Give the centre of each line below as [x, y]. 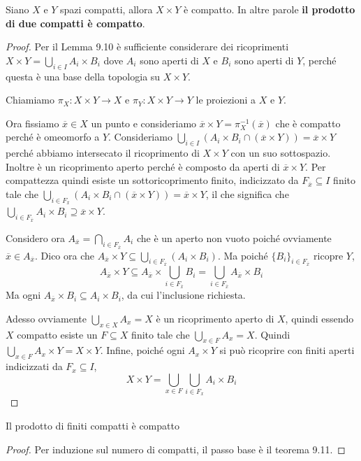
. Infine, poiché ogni [142, 350]
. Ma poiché [243, 255]
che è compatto [308, 123]
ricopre [329, 255]
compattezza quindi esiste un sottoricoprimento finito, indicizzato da [152, 180]
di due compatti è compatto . [75, 23]
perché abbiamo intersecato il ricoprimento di [103, 153]
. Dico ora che [65, 255]
